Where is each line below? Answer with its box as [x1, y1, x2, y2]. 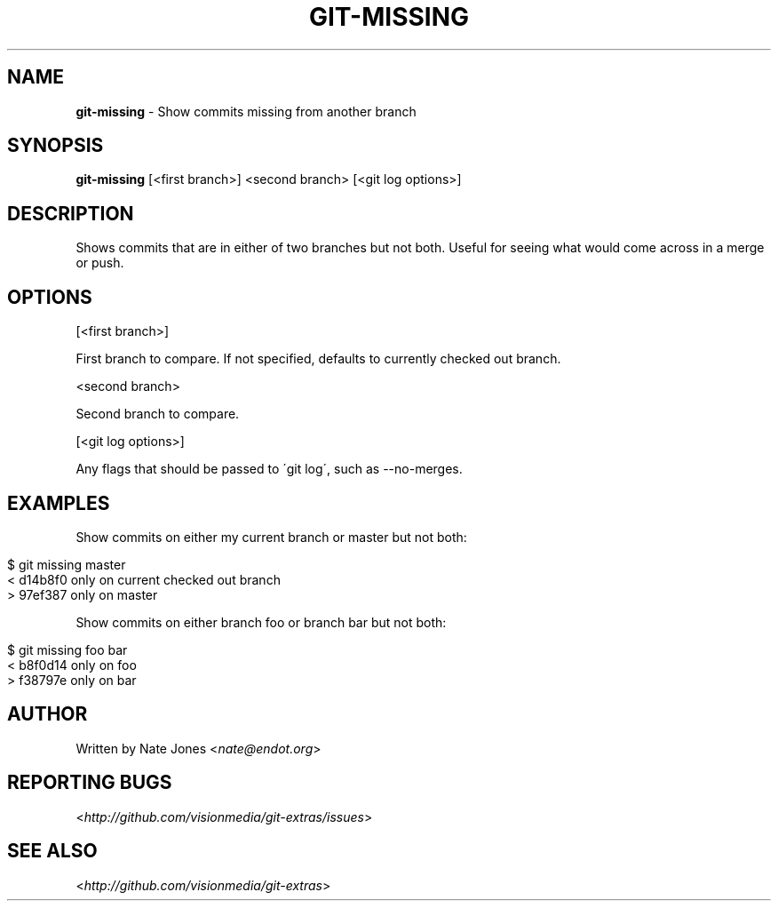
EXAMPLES [7, 491, 110, 514]
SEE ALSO [7, 840, 98, 863]
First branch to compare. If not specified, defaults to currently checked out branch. [75, 351, 561, 367]
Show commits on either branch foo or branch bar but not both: [75, 614, 447, 630]
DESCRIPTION [7, 202, 134, 225]
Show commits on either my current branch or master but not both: [75, 529, 467, 545]
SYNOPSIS [7, 134, 104, 157]
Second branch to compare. [75, 406, 240, 422]
